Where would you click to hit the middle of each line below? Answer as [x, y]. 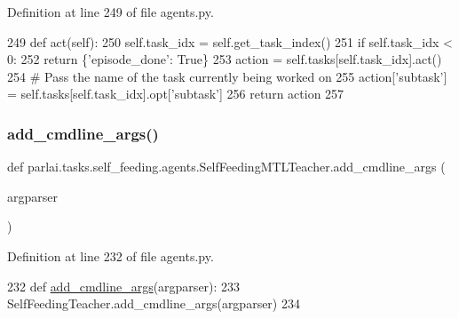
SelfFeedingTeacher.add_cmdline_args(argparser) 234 [154, 303]
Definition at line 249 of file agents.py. [111, 12]
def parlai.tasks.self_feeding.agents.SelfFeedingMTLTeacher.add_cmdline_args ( [226, 167]
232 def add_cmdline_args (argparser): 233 [124, 286]
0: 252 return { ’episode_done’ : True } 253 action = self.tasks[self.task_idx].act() [225, 59]
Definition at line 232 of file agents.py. [111, 255]
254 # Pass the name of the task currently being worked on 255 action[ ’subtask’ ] [227, 76]
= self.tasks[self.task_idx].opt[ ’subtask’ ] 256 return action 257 [176, 94]
